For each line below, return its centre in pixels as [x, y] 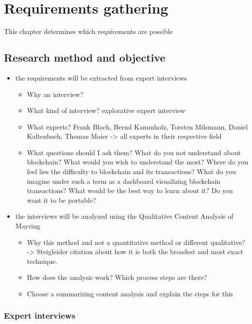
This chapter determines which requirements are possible [88, 31]
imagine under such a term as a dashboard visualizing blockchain [124, 181]
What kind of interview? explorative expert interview [106, 110]
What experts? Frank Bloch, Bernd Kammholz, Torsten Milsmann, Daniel [137, 126]
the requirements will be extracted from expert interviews [101, 77]
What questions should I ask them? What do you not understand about [134, 152]
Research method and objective [85, 57]
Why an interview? [55, 94]
